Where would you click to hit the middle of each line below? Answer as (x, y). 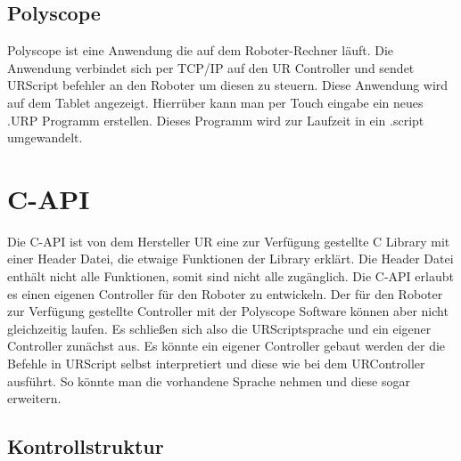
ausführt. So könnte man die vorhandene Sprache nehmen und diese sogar (209, 380)
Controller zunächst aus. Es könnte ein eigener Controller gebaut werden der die (226, 346)
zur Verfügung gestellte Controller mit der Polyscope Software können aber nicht (228, 311)
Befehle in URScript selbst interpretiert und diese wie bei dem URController (216, 364)
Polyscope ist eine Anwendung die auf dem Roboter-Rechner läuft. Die (201, 50)
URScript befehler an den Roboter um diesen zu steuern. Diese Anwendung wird (228, 85)
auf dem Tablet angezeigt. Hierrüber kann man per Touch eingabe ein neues (215, 102)
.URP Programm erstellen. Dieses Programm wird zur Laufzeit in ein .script (216, 120)
